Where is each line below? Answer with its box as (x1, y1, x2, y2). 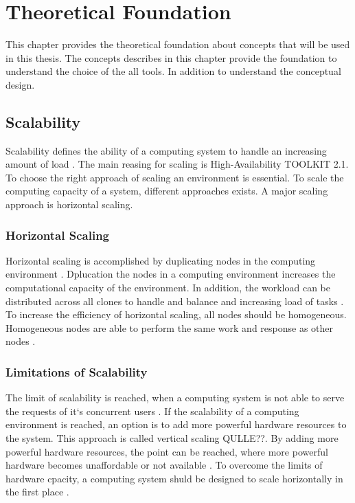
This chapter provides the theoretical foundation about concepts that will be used (5, 37, 350, 52)
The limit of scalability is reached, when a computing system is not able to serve (5, 390, 345, 405)
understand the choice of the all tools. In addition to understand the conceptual (5, 64, 341, 78)
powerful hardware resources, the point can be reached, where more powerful (5, 444, 328, 458)
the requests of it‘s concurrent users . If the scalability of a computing (5, 403, 299, 418)
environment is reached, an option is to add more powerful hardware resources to (5, 417, 347, 432)
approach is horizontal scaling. (5, 197, 133, 212)
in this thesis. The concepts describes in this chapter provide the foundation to (5, 50, 337, 65)
